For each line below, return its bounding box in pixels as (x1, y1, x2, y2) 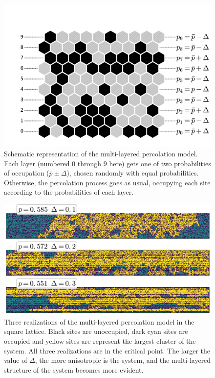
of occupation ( (4, 168, 49, 178)
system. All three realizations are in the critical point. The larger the (4, 345, 211, 355)
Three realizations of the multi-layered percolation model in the (4, 316, 194, 327)
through (77, 158, 102, 168)
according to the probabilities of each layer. (4, 187, 134, 197)
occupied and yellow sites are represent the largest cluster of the (4, 335, 196, 346)
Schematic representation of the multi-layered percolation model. (4, 149, 198, 159)
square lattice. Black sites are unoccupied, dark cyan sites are (4, 326, 188, 336)
